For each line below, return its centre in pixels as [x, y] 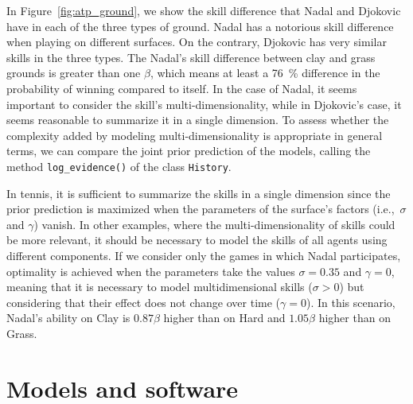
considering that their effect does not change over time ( [144, 302]
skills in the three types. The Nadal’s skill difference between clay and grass [191, 57]
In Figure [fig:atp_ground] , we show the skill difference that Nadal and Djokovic [204, 10]
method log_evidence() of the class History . [119, 166]
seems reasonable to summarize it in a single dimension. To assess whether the [198, 120]
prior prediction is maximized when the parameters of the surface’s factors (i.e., [201, 209]
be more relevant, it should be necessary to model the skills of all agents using [197, 240]
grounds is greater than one [74, 73]
